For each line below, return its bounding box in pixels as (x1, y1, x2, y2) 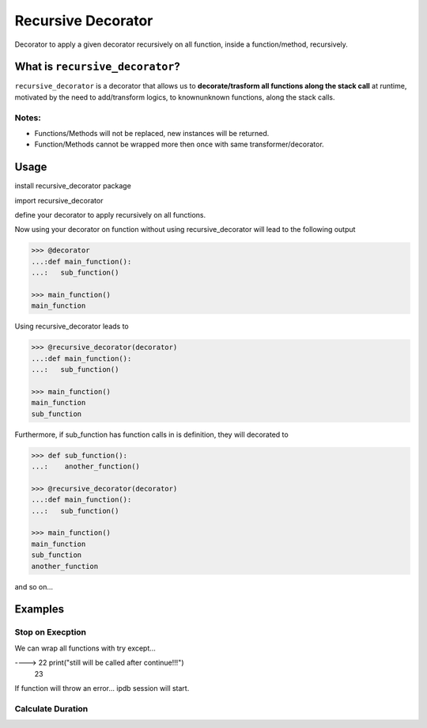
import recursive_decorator (14, 195, 104, 205)
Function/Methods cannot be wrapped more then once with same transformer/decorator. (34, 139, 324, 150)
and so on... (14, 582, 54, 591)
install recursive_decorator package (14, 181, 132, 191)
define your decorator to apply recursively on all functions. (14, 210, 206, 220)
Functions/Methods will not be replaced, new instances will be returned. (34, 128, 270, 138)
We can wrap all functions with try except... (14, 643, 156, 653)
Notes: (14, 112, 41, 123)
